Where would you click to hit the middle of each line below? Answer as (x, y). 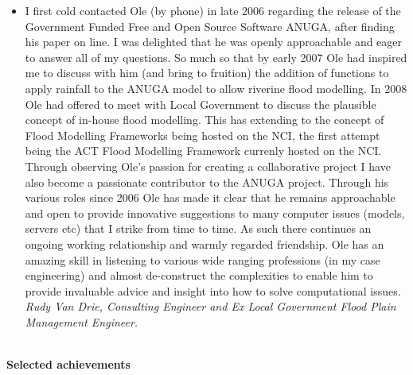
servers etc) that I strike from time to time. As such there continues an (198, 228)
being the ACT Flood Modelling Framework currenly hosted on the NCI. (203, 151)
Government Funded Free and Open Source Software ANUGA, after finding (210, 26)
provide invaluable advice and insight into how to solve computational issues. (213, 290)
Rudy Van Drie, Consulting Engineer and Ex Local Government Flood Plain (210, 306)
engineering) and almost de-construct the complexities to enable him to (199, 275)
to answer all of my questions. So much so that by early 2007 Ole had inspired (216, 57)
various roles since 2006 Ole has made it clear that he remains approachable (210, 197)
